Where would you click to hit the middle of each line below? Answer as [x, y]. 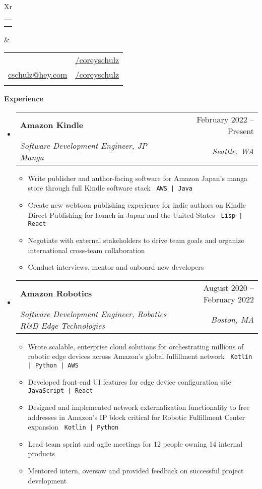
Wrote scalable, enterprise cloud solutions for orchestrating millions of [136, 346]
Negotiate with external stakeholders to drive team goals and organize [136, 240]
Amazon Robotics [56, 293]
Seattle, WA [233, 151]
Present [241, 131]
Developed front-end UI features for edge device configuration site [129, 381]
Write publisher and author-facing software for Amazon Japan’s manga [138, 178]
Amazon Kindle [52, 125]
